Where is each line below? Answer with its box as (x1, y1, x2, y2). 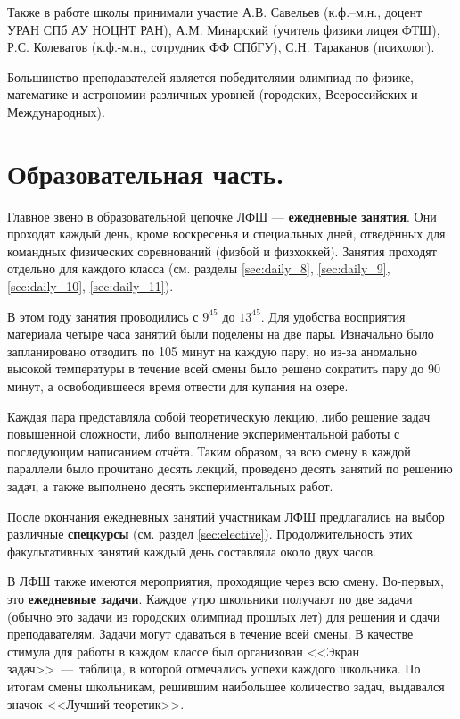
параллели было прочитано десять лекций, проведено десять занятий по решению (7, 459, 453, 478)
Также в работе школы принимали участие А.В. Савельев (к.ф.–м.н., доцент (7, 3, 423, 21)
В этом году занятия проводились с (7, 306, 199, 325)
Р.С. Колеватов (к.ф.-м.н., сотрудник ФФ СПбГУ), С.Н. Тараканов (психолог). (7, 38, 435, 56)
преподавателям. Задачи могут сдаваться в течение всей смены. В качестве (7, 624, 414, 643)
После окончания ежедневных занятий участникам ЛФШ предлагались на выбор (7, 506, 445, 525)
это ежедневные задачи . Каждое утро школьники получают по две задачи (7, 589, 413, 607)
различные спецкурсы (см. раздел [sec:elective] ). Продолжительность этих (7, 524, 413, 543)
